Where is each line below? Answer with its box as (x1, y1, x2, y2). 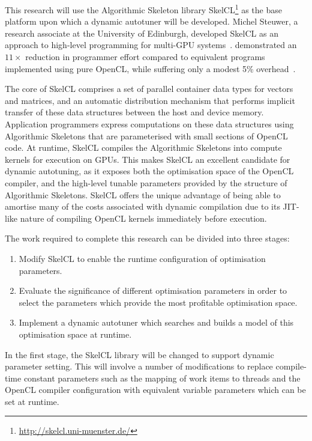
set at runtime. (5, 395, 59, 407)
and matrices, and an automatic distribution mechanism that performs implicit (5, 94, 295, 106)
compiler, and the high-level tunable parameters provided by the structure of (5, 176, 287, 189)
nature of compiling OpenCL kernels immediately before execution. (20, 211, 267, 224)
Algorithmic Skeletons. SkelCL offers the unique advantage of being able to (5, 188, 281, 201)
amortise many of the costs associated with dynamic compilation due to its (5, 200, 280, 213)
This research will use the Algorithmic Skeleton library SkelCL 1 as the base (5, 2, 282, 16)
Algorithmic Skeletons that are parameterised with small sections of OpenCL (5, 129, 288, 142)
